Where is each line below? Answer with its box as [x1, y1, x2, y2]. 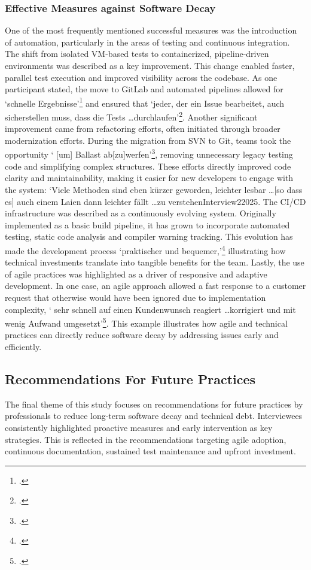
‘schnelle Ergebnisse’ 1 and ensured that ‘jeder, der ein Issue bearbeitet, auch [5, 95, 285, 109]
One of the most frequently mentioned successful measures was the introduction [5, 24, 297, 37]
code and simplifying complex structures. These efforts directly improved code [5, 159, 291, 172]
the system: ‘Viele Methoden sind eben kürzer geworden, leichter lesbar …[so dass [5, 183, 303, 195]
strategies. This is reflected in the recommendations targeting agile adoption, [5, 433, 286, 445]
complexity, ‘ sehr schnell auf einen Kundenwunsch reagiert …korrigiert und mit [5, 303, 296, 315]
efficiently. [5, 340, 42, 352]
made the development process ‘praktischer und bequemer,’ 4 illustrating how [5, 242, 286, 257]
